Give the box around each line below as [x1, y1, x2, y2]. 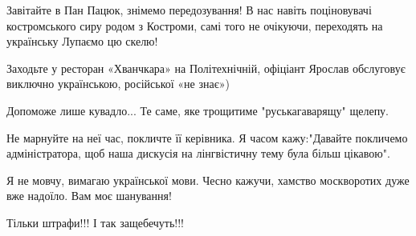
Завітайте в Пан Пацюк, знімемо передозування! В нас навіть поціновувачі [6, 2, 372, 18]
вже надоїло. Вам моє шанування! [6, 187, 172, 204]
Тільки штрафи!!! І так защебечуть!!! [6, 214, 185, 230]
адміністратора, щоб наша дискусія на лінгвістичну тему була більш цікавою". [6, 145, 390, 162]
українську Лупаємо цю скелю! [6, 33, 158, 50]
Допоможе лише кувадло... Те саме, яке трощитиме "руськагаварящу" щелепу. [6, 102, 389, 118]
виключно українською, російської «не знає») [6, 75, 230, 92]
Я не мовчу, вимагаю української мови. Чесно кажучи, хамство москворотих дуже [6, 171, 410, 188]
